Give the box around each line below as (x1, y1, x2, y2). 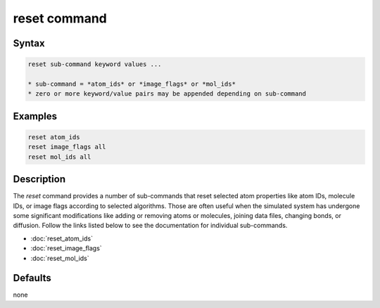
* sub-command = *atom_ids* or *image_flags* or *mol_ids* (27, 79, 236, 88)
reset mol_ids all (27, 153, 91, 161)
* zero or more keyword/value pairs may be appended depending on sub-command (27, 90, 306, 98)
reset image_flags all (27, 143, 106, 151)
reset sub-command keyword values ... (27, 60, 162, 68)
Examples (13, 110, 58, 122)
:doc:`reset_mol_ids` (30, 254, 89, 262)
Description (13, 173, 66, 186)
